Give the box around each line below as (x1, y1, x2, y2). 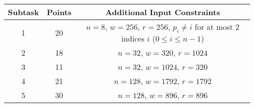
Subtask (8, 6, 39, 18)
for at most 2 (194, 21, 240, 32)
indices (121, 33, 145, 44)
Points (46, 6, 72, 18)
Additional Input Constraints (105, 6, 220, 18)
